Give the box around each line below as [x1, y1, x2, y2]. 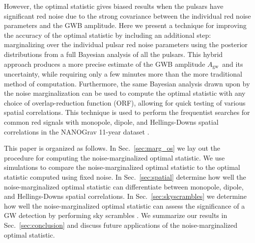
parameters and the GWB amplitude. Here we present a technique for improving [4, 20, 247, 30]
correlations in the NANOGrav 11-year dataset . [4, 126, 149, 136]
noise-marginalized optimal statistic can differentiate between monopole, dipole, [4, 181, 244, 191]
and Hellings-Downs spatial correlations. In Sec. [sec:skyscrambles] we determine [4, 191, 247, 201]
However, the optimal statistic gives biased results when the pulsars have [4, 1, 224, 11]
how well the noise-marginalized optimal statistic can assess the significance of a [4, 200, 245, 211]
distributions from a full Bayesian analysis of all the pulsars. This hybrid [4, 49, 223, 59]
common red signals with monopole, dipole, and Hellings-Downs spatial [4, 116, 219, 127]
